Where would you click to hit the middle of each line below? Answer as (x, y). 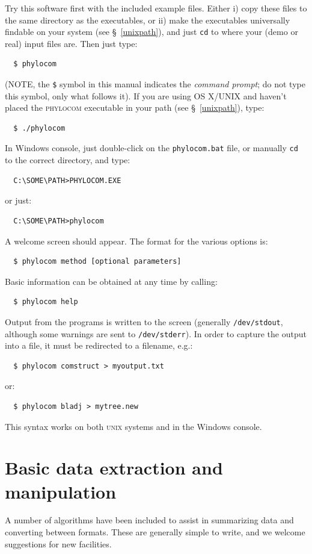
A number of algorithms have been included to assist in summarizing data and (149, 520)
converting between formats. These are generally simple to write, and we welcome (155, 532)
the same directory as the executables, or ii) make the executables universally (148, 20)
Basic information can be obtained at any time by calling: (111, 281)
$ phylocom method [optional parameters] (97, 262)
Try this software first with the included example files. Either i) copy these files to (156, 8)
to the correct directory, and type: (68, 160)
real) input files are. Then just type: (71, 43)
